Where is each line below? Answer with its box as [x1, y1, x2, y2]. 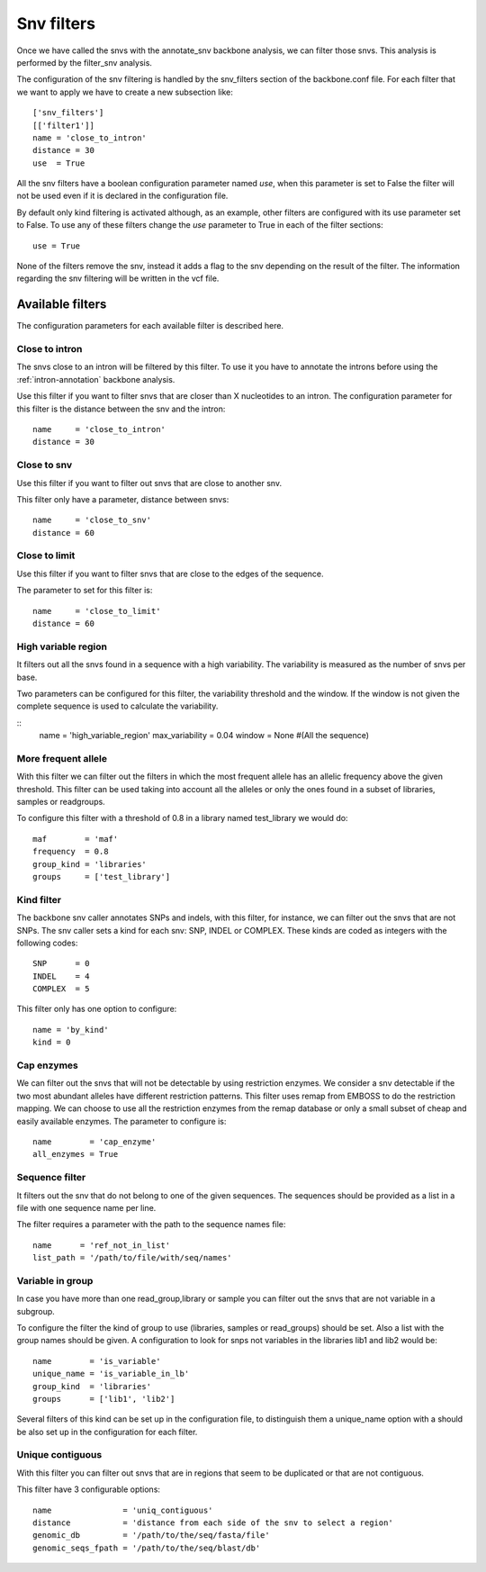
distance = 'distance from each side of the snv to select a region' [32, 1518, 393, 1528]
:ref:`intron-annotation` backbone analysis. [16, 374, 175, 384]
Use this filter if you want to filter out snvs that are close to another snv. [16, 477, 283, 488]
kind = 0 [32, 1037, 71, 1048]
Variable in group [16, 1274, 94, 1287]
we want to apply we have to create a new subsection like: [16, 86, 233, 97]
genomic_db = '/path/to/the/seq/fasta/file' [32, 1531, 270, 1540]
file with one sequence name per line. [16, 1202, 157, 1213]
